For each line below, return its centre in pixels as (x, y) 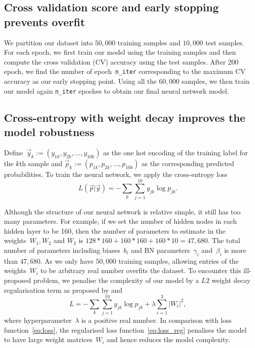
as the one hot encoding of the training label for (175, 152)
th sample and (41, 163)
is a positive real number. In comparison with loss (157, 320)
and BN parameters (160, 250)
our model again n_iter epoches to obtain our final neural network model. (116, 90)
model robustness (49, 132)
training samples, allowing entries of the (178, 261)
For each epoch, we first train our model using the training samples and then (120, 52)
